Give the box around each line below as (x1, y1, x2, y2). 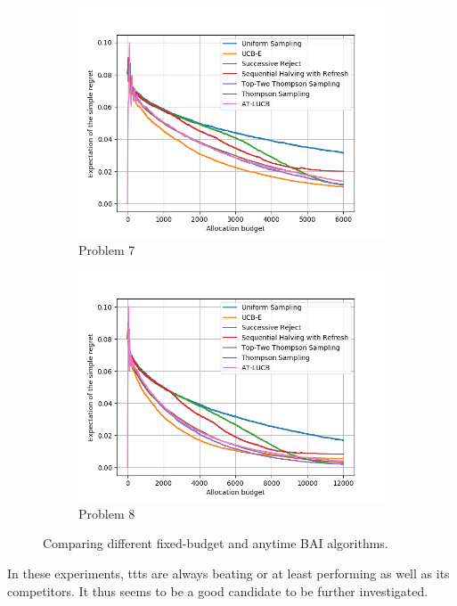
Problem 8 (78, 504, 135, 522)
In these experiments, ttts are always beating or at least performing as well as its (7, 563, 450, 582)
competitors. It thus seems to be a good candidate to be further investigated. (7, 581, 428, 600)
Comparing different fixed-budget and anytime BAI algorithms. (43, 534, 388, 553)
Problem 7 (78, 240, 135, 258)
